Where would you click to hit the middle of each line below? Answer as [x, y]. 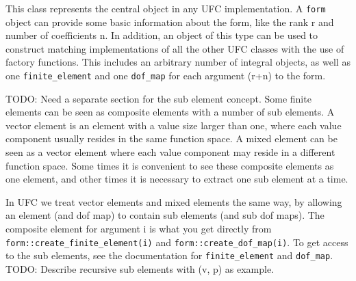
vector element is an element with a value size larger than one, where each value [174, 125]
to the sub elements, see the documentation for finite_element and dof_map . [169, 255]
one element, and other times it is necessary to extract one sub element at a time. [177, 179]
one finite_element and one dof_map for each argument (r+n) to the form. [166, 76]
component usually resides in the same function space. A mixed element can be [171, 138]
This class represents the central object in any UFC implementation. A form [166, 8]
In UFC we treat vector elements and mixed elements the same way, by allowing [174, 201]
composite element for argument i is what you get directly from [139, 229]
